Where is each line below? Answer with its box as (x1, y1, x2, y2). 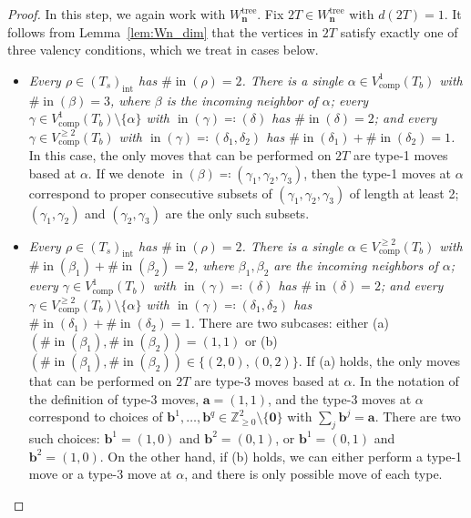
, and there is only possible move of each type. (184, 464, 443, 483)
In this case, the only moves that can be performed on (28, 146, 332, 165)
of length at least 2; (349, 183, 459, 202)
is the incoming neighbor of (166, 90, 318, 109)
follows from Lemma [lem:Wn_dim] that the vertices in (7, 22, 319, 41)
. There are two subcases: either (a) (190, 313, 389, 332)
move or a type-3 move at (28, 464, 172, 483)
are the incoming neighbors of (273, 256, 438, 275)
